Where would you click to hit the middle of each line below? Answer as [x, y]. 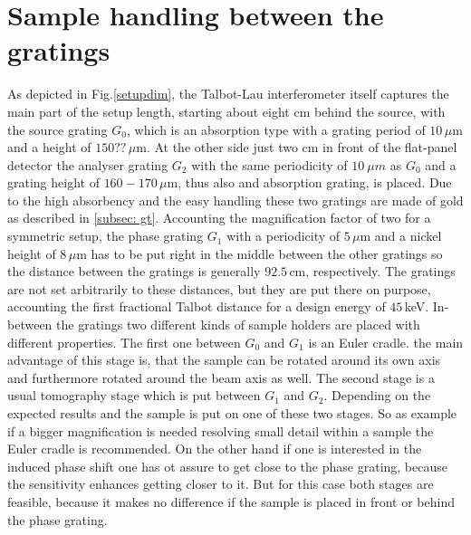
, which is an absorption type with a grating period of [276, 129]
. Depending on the [377, 395]
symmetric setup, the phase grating [106, 236]
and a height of [49, 147]
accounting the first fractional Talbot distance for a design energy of [197, 306]
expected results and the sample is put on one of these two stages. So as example [232, 413]
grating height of [53, 182]
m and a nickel [401, 236]
